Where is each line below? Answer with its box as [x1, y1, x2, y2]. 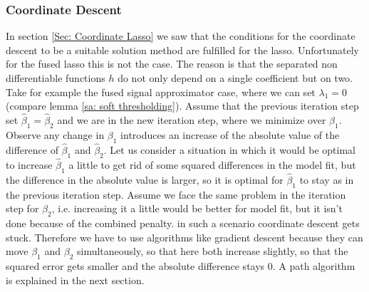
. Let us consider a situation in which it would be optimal [103, 142, 355, 157]
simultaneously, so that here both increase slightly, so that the [76, 244, 348, 259]
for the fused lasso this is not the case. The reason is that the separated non [6, 56, 338, 71]
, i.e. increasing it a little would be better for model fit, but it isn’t [51, 201, 343, 216]
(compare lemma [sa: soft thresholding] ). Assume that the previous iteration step [6, 98, 359, 113]
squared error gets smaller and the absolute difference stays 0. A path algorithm [6, 259, 355, 273]
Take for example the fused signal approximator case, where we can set [6, 84, 316, 99]
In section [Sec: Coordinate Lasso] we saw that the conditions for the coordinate [6, 28, 355, 43]
